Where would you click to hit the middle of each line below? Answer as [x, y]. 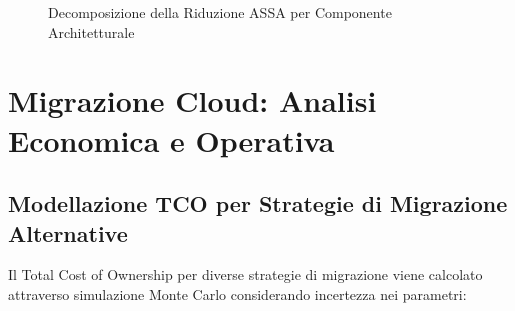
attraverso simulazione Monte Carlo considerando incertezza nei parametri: [237, 293]
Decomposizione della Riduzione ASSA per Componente [220, 12]
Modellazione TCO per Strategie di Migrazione [258, 203]
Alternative [68, 232]
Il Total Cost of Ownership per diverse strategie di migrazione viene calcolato [245, 274]
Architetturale [91, 31]
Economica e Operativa [171, 139]
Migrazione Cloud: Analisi [192, 100]
